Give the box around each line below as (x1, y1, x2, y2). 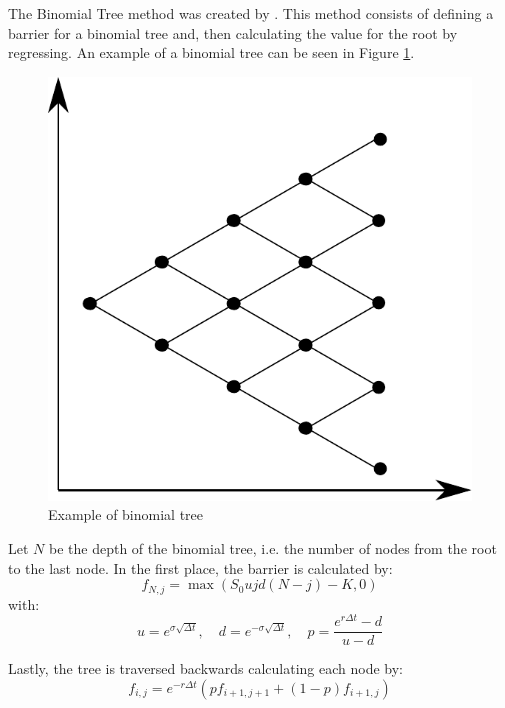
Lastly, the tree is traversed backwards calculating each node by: (8, 658, 403, 679)
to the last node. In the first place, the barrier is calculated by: (8, 557, 393, 578)
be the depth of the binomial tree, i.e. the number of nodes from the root (48, 537, 497, 558)
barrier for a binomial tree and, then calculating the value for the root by (8, 22, 458, 43)
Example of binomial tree (48, 504, 204, 525)
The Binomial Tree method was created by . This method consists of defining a (8, 3, 494, 23)
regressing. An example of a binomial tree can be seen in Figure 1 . (8, 42, 415, 63)
